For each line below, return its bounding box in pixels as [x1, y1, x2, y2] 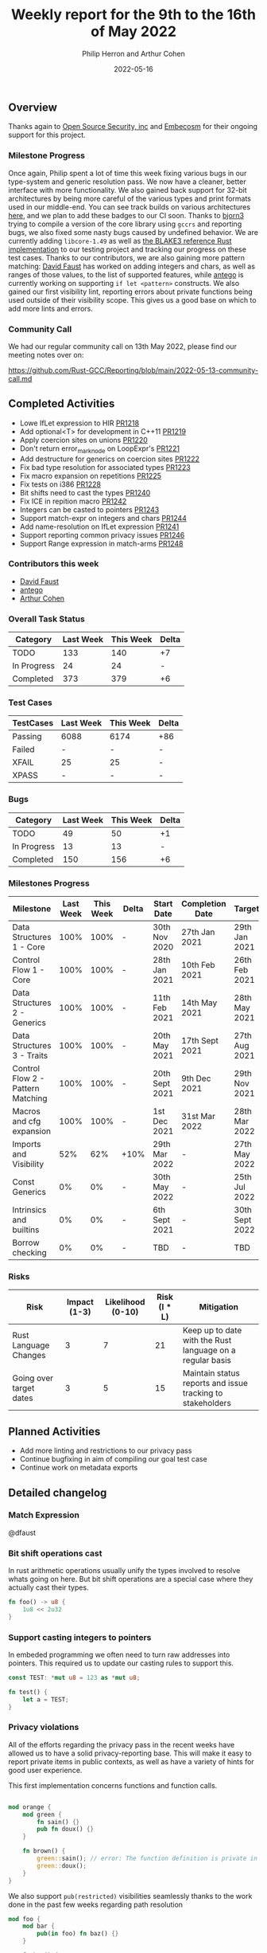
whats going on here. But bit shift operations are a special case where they [8, 1575, 253, 1584]
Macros [12, 1106, 41, 1117]
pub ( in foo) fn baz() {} [37, 1930, 119, 1938]
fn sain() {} [37, 1818, 80, 1826]
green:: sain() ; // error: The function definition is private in [37, 1854, 258, 1863]
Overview [8, 100, 58, 114]
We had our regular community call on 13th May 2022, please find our [8, 341, 237, 351]
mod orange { [8, 1802, 52, 1811]
